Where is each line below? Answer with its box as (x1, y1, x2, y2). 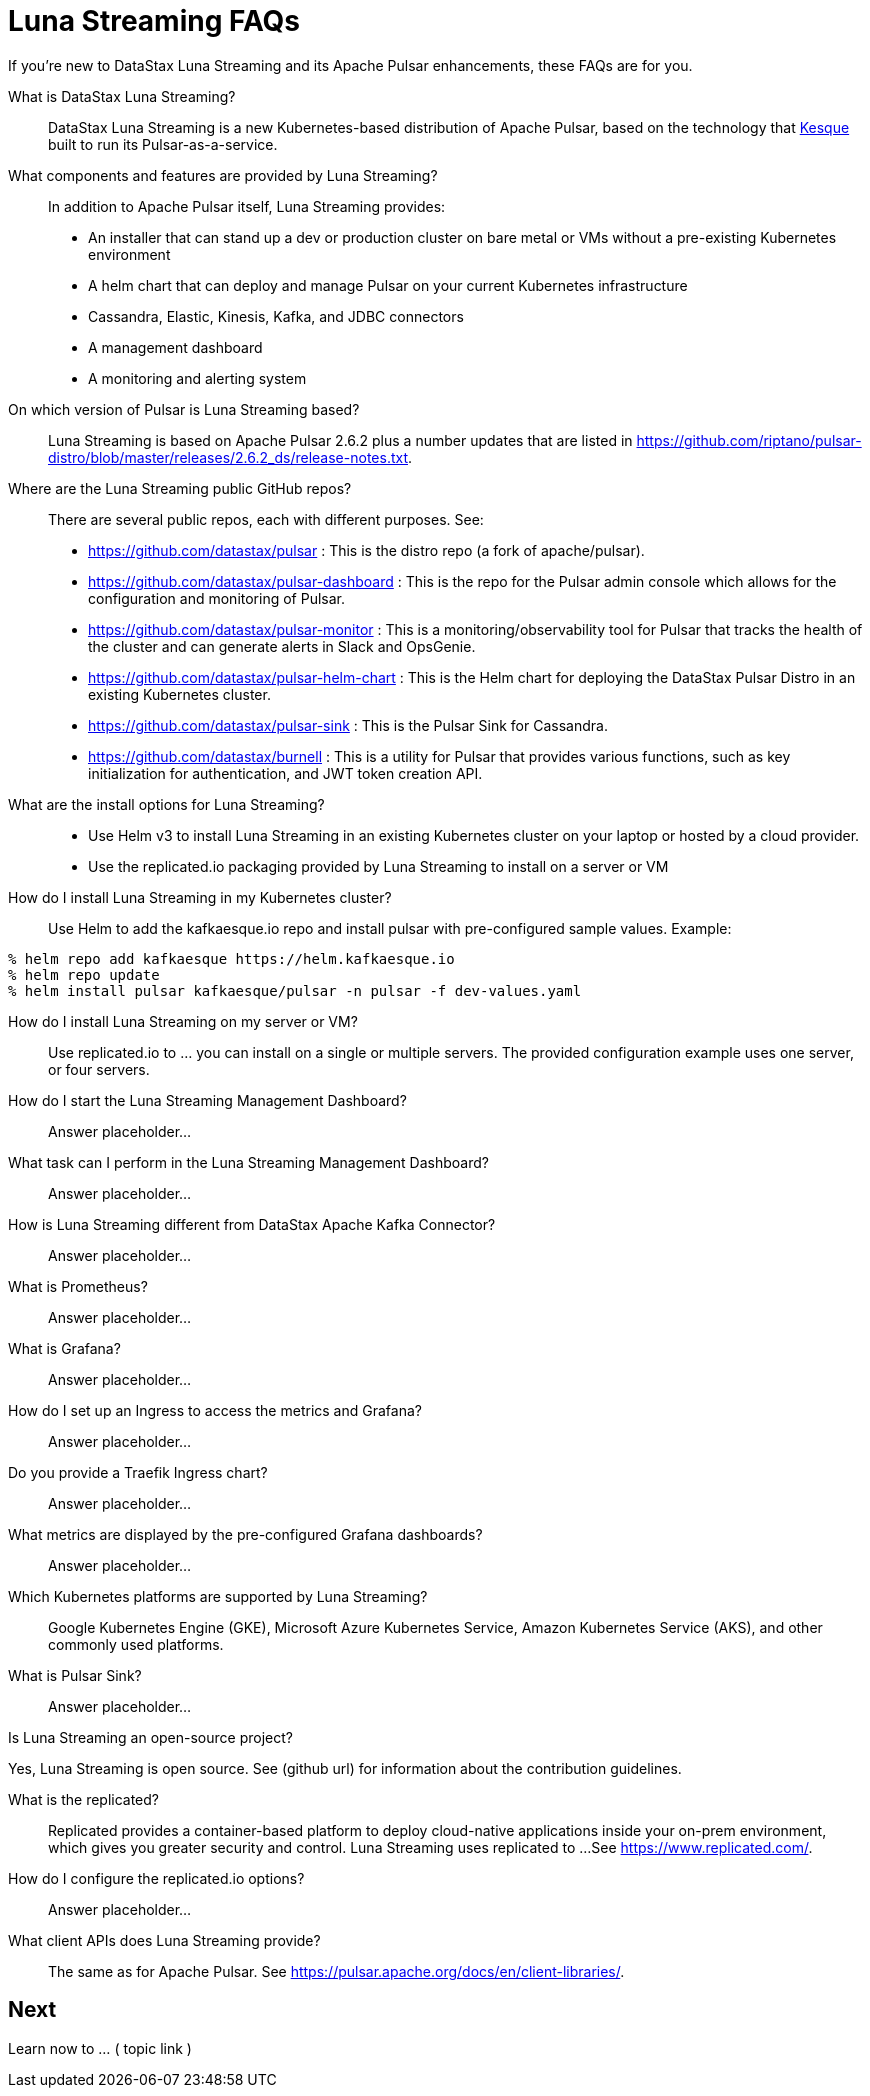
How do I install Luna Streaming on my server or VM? (8, 1012, 358, 1030)
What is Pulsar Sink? (8, 1666, 142, 1684)
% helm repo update (8, 966, 160, 983)
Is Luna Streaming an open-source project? (8, 1728, 293, 1746)
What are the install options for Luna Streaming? (8, 795, 325, 813)
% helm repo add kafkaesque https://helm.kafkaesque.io (8, 950, 455, 967)
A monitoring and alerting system (88, 369, 307, 387)
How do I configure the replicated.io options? (8, 1869, 305, 1887)
